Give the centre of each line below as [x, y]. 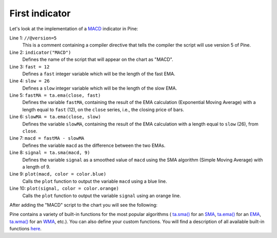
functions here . [26, 229]
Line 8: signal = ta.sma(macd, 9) [50, 153]
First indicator [40, 13]
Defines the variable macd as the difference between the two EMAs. [94, 145]
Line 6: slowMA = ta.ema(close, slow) [55, 117]
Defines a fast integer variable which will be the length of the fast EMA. [99, 74]
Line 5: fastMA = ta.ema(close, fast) [55, 95]
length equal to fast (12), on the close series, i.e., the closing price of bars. [103, 110]
